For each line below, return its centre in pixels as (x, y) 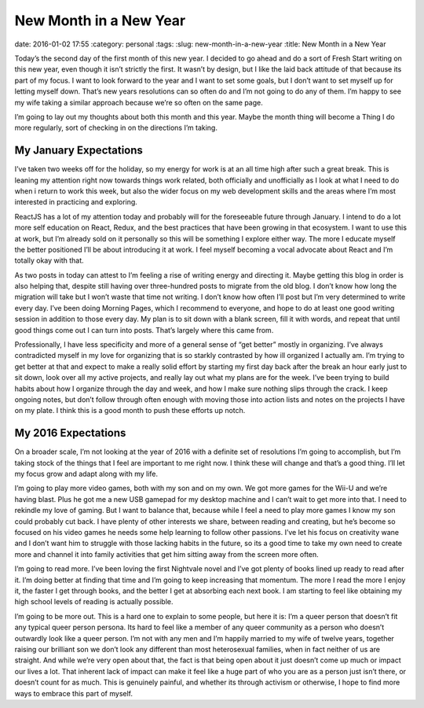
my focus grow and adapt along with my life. (86, 474)
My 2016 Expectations (70, 433)
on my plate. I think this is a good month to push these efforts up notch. (130, 411)
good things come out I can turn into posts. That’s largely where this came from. (144, 330)
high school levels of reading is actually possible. (94, 602)
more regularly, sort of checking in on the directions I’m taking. (116, 128)
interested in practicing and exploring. (76, 202)
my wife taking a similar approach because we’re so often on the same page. (139, 102)
